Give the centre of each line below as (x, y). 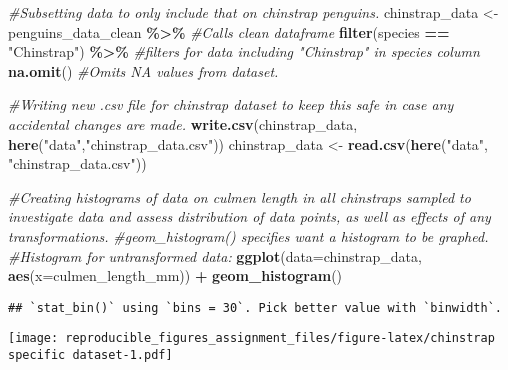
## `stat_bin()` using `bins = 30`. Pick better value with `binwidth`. (255, 307)
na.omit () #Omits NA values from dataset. (143, 70)
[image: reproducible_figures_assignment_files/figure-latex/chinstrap (251, 338)
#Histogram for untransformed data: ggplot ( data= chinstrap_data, (215, 255)
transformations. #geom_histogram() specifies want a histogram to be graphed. (248, 235)
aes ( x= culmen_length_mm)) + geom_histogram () (175, 275)
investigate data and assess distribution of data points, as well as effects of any (249, 216)
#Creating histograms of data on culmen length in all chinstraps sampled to (239, 196)
